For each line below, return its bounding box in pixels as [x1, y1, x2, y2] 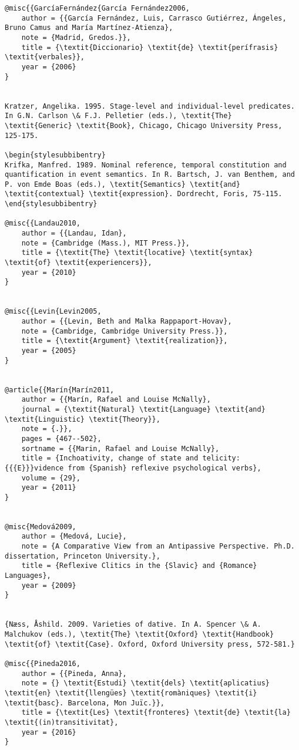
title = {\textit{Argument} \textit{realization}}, [21, 337, 228, 345]
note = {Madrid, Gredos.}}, [21, 33, 131, 42]
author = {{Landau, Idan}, [21, 229, 127, 238]
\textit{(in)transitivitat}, [5, 718, 119, 727]
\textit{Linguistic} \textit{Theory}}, [5, 415, 160, 423]
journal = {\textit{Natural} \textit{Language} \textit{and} [21, 405, 266, 413]
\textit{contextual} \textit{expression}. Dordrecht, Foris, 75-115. [5, 190, 283, 199]
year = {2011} [21, 483, 76, 492]
